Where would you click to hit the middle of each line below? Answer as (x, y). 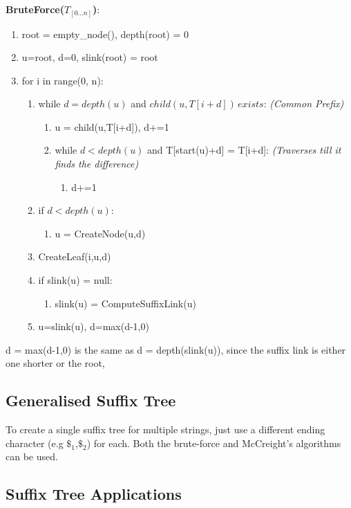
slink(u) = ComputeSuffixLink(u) (125, 303)
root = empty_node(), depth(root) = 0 (105, 34)
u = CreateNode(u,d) (100, 233)
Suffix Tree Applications (94, 494)
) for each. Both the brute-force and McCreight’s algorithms (214, 443)
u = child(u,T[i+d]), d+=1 (112, 126)
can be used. (32, 456)
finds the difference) (97, 164)
